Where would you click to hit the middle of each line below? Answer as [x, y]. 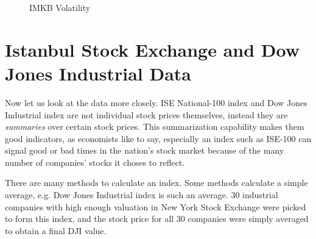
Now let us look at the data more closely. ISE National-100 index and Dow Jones [156, 102]
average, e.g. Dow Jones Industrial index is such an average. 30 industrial [142, 195]
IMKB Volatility [60, 7]
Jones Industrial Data [98, 73]
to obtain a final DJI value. [56, 230]
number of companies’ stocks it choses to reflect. [95, 162]
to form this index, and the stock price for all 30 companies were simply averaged [157, 219]
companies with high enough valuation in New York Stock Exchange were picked [156, 206]
